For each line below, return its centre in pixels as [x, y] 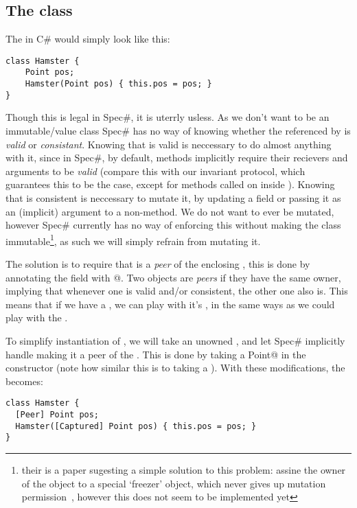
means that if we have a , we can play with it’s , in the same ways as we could [170, 304]
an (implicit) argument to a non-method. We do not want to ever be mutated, [170, 211]
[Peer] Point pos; [57, 415]
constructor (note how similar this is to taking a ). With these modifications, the [175, 368]
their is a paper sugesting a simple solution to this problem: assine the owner [184, 469]
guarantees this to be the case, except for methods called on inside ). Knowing [170, 184]
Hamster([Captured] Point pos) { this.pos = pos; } [136, 426]
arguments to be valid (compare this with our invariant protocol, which [156, 171]
